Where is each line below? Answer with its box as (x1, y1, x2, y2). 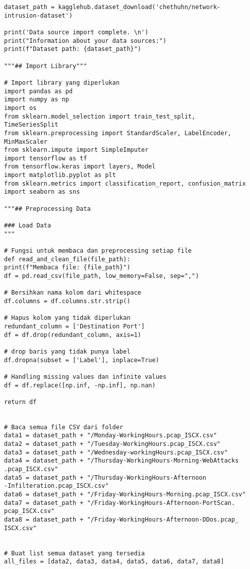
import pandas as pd (4, 87, 73, 95)
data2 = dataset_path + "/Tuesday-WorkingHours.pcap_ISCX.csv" (4, 440, 221, 448)
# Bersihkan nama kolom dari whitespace (4, 289, 142, 297)
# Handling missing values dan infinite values (4, 373, 167, 380)
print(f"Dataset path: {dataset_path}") (4, 45, 142, 53)
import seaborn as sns (4, 188, 80, 196)
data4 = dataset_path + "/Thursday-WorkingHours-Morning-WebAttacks (4, 457, 239, 465)
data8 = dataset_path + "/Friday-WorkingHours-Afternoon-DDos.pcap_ (4, 516, 239, 524)
